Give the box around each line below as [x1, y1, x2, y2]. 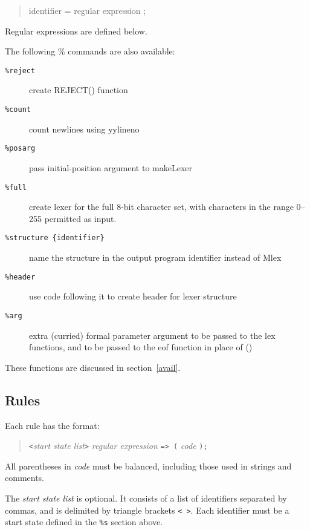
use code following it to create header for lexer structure [29, 290, 237, 303]
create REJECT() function [29, 83, 128, 96]
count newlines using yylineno [29, 122, 140, 135]
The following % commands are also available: [5, 45, 175, 57]
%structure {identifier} [5, 234, 105, 243]
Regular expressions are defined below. [5, 24, 147, 37]
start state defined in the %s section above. [5, 515, 163, 528]
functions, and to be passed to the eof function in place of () [29, 341, 253, 353]
